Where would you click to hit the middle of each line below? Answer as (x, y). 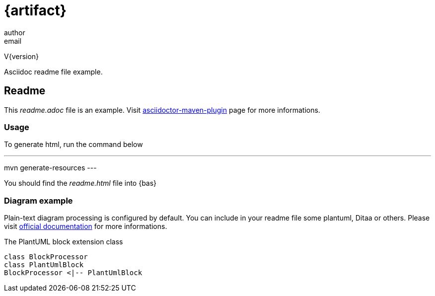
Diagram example (38, 200)
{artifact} (35, 10)
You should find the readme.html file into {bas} (80, 183)
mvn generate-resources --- (50, 168)
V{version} (22, 56)
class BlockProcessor (46, 257)
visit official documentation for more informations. (86, 226)
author (15, 32)
